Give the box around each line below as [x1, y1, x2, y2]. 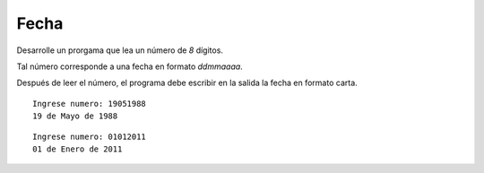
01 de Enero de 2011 [32, 143, 123, 154]
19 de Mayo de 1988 [32, 111, 118, 121]
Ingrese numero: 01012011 [32, 131, 147, 142]
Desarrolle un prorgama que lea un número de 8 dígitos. [16, 45, 224, 56]
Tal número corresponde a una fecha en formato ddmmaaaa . [16, 61, 244, 72]
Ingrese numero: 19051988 [32, 99, 147, 108]
